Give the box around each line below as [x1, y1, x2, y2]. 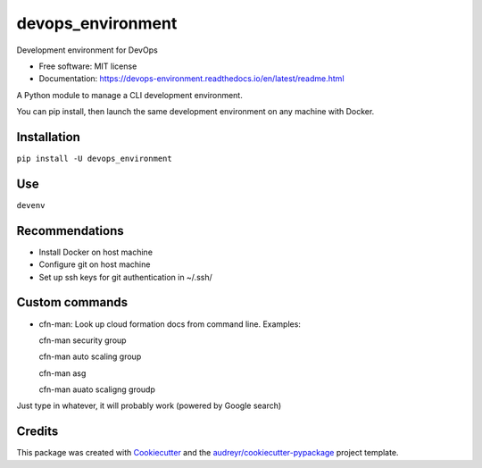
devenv [16, 200, 46, 210]
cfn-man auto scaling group [38, 351, 142, 362]
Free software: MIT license [38, 61, 137, 71]
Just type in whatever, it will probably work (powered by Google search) [16, 400, 282, 411]
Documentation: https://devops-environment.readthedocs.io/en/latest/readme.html [38, 73, 345, 84]
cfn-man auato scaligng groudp [38, 384, 155, 395]
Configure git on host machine [38, 259, 151, 270]
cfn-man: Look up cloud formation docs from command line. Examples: [38, 318, 301, 330]
